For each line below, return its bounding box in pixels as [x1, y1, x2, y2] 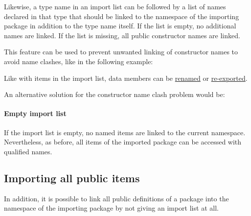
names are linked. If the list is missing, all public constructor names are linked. [4, 30, 240, 40]
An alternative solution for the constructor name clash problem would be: [4, 89, 225, 99]
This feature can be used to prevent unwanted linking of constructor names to [4, 47, 238, 57]
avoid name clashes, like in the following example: [4, 56, 153, 66]
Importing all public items [4, 170, 140, 185]
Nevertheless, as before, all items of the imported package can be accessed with [4, 137, 242, 147]
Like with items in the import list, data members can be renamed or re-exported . [4, 72, 248, 83]
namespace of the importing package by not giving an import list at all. [4, 203, 219, 213]
